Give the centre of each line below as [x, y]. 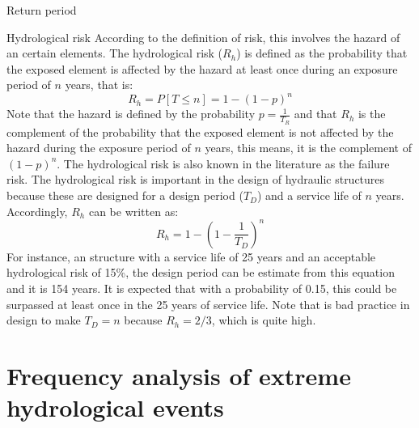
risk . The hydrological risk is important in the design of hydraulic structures [196, 179]
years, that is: [99, 85]
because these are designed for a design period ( [125, 195]
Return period [42, 10]
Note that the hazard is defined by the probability [131, 114]
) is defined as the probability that [322, 53]
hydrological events [115, 407]
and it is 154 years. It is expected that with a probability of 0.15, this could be [202, 288]
